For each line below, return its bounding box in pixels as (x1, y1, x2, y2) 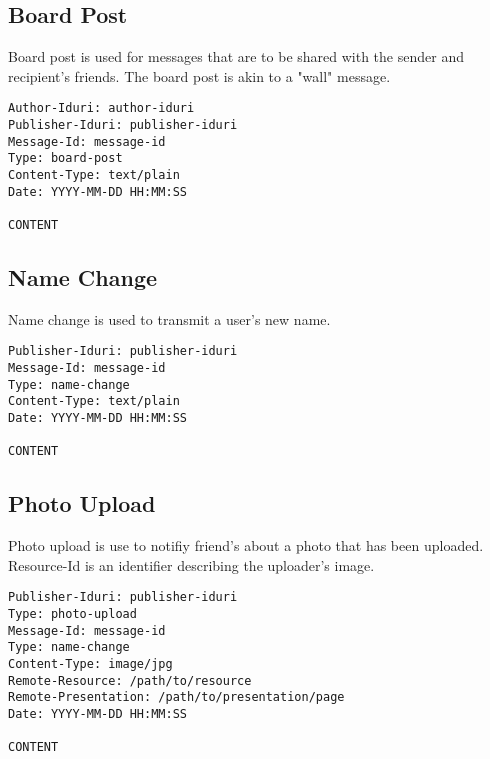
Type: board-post (8, 151, 123, 166)
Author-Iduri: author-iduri (8, 101, 195, 116)
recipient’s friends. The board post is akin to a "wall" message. (8, 65, 391, 86)
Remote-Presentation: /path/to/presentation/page (8, 690, 345, 705)
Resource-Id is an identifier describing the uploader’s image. (8, 554, 375, 575)
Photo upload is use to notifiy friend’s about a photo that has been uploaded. (8, 535, 484, 556)
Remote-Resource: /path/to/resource (8, 673, 252, 688)
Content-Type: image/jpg (8, 657, 173, 672)
